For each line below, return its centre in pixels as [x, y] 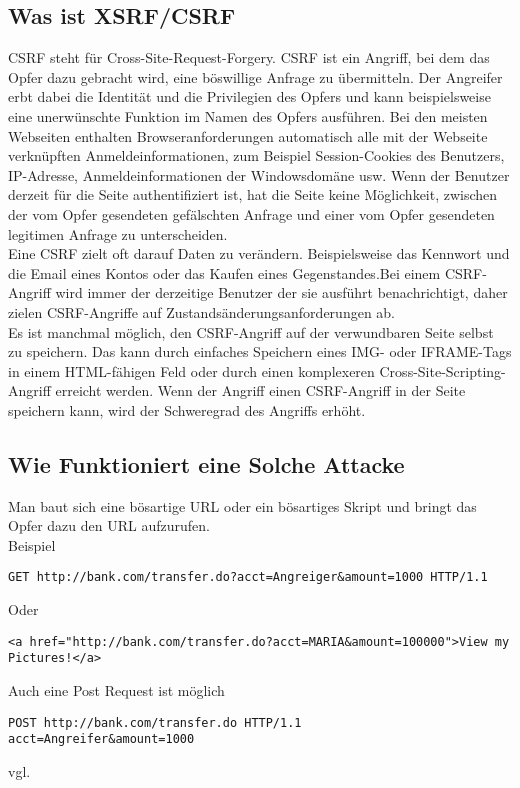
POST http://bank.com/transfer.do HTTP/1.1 [155, 722]
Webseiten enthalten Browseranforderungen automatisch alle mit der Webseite [248, 135]
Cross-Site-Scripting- [442, 370]
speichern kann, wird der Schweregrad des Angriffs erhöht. [187, 409]
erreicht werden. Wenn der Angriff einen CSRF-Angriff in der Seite [260, 390]
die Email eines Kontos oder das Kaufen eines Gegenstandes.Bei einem [224, 272]
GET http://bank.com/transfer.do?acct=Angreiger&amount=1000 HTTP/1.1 [248, 577]
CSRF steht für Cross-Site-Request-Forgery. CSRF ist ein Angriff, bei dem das [249, 57]
